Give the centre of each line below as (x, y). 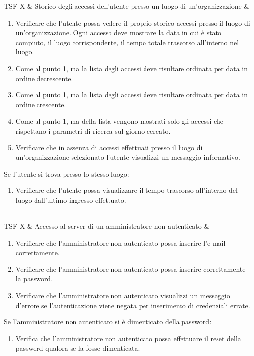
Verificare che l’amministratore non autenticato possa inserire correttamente (130, 269)
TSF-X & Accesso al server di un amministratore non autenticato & (107, 226)
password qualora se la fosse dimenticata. (78, 348)
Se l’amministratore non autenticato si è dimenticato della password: (108, 322)
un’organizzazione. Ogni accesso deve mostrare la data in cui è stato (119, 32)
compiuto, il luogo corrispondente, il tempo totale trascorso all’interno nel (127, 42)
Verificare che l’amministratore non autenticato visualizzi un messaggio (123, 295)
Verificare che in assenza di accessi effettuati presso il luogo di (109, 147)
